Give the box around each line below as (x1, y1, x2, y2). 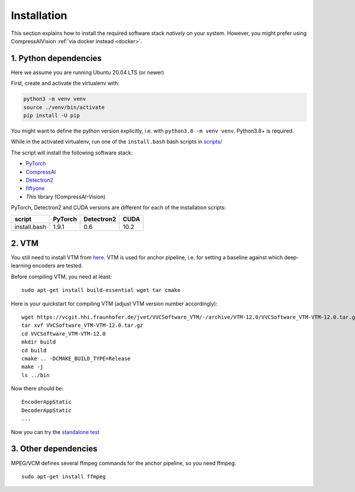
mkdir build (21, 339, 56, 346)
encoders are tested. (32, 262, 83, 269)
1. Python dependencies (11, 53, 102, 63)
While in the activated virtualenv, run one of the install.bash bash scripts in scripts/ (11, 138, 222, 145)
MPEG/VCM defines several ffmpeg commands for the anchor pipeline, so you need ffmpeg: (11, 459, 237, 467)
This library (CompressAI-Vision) (25, 193, 106, 200)
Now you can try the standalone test (11, 428, 100, 435)
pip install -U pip (23, 112, 80, 118)
